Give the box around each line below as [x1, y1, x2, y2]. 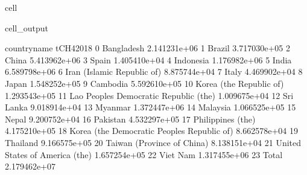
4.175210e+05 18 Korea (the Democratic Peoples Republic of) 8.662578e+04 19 [5, 124, 299, 137]
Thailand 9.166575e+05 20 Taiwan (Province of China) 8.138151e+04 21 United [5, 136, 302, 148]
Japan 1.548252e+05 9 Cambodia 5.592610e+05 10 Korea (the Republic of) [5, 77, 284, 89]
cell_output [5, 21, 48, 34]
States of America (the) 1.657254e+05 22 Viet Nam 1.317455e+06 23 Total [5, 148, 283, 161]
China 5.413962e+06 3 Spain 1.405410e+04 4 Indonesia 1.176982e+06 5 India [5, 53, 292, 66]
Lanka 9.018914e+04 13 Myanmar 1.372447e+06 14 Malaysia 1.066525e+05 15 [5, 101, 296, 113]
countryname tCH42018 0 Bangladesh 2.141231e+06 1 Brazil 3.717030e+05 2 [5, 42, 291, 54]
